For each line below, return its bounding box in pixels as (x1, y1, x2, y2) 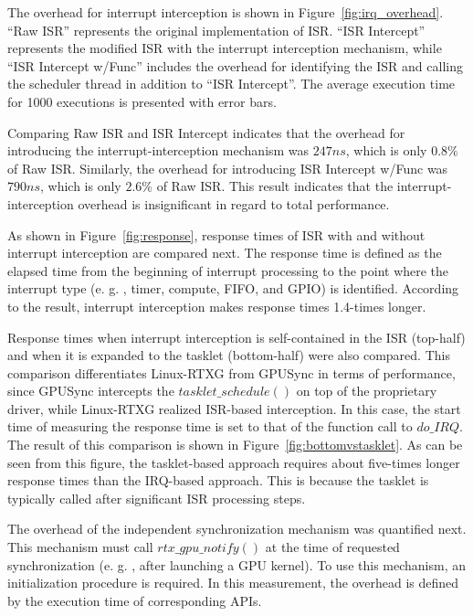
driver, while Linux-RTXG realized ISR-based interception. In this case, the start (7, 398, 461, 418)
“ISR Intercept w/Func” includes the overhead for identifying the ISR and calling (7, 56, 463, 75)
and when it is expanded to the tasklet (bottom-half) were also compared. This (7, 345, 450, 365)
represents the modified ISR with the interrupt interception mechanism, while (7, 38, 442, 58)
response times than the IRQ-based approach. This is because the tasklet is (7, 471, 429, 490)
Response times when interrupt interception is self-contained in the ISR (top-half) (7, 327, 466, 346)
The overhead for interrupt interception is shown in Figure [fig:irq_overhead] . (7, 3, 444, 21)
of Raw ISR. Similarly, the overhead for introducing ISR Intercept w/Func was (7, 158, 448, 177)
